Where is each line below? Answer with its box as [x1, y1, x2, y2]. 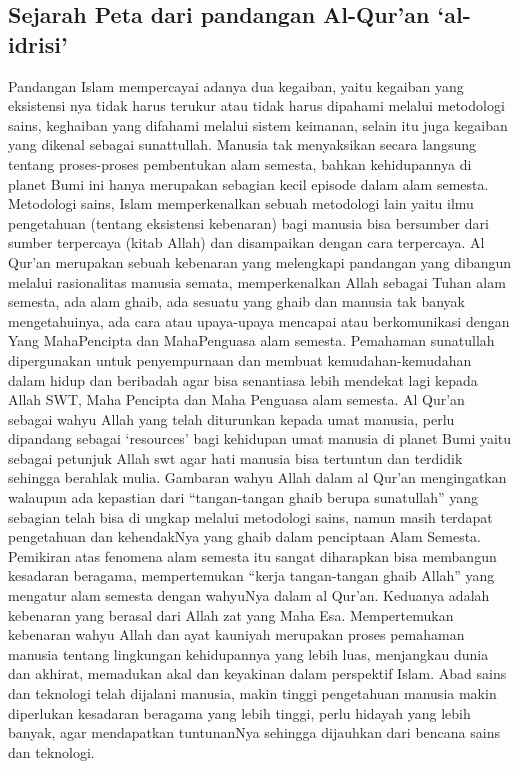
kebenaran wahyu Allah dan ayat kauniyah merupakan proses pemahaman [8, 624, 465, 645]
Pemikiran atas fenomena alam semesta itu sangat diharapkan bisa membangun [8, 545, 497, 566]
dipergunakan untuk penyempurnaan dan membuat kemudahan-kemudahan [8, 349, 472, 370]
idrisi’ [8, 28, 68, 59]
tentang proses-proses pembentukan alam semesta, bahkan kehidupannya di [8, 153, 472, 174]
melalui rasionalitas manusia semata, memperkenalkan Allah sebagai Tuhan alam [8, 271, 506, 292]
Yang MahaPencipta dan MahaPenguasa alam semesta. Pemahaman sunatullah [8, 330, 495, 351]
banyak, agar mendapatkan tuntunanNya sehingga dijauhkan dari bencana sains [8, 722, 500, 743]
